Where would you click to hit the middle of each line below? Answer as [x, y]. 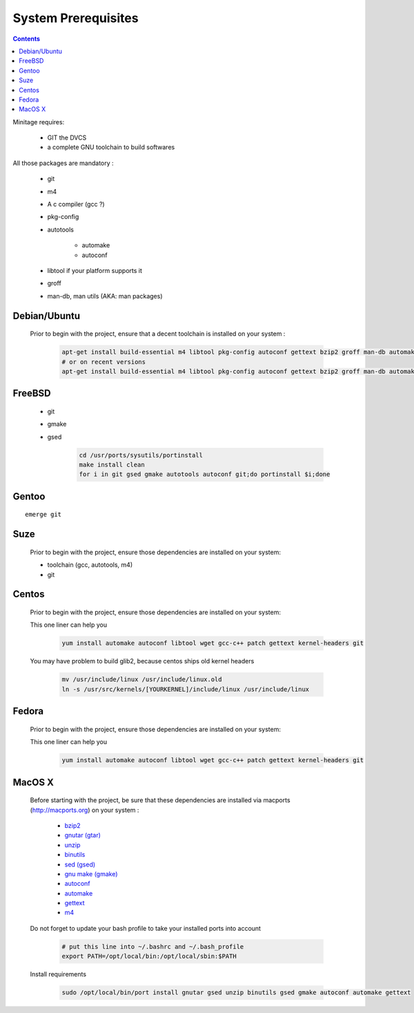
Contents [27, 39]
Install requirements [58, 974]
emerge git [43, 514]
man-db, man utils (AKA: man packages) [105, 296]
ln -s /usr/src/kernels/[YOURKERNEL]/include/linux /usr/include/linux [186, 689]
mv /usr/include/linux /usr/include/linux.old [142, 680]
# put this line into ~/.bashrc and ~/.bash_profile [153, 946]
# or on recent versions [104, 362]
